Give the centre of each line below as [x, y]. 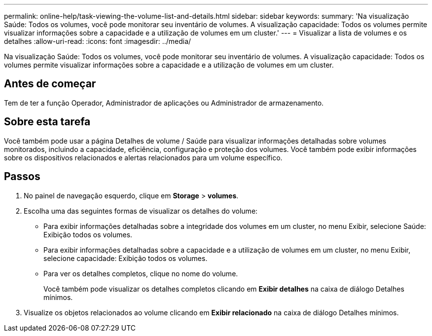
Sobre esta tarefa [47, 122]
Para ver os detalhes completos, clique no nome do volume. [141, 273]
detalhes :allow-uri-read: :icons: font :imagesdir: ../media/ [98, 41]
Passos [22, 177]
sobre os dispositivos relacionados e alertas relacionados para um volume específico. [143, 157]
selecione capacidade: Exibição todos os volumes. [126, 258]
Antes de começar [50, 84]
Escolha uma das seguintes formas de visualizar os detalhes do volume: [141, 211]
